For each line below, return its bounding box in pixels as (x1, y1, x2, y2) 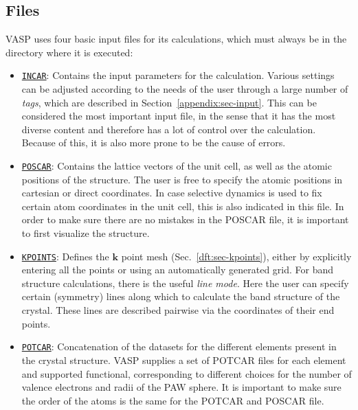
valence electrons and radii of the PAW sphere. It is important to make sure (21, 380, 342, 394)
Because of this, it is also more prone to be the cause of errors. (21, 135, 286, 150)
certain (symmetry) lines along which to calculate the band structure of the (21, 289, 340, 304)
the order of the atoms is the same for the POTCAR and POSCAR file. (21, 393, 324, 407)
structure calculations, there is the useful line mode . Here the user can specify (21, 275, 349, 290)
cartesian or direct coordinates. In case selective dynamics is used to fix (21, 185, 322, 200)
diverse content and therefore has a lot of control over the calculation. (21, 122, 316, 136)
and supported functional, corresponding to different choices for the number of (21, 366, 352, 380)
